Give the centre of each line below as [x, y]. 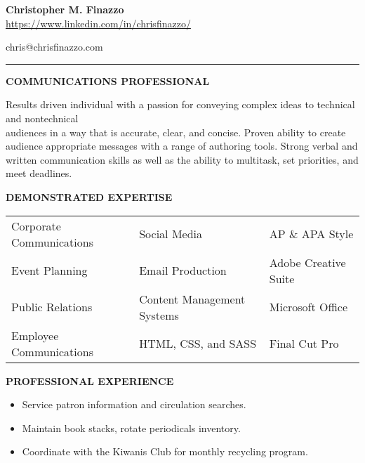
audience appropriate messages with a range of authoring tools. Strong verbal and [182, 146]
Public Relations [52, 307]
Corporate [36, 226]
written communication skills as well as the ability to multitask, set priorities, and [182, 159]
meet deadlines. [39, 173]
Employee [35, 335]
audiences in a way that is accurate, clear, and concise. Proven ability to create [176, 132]
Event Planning [49, 270]
